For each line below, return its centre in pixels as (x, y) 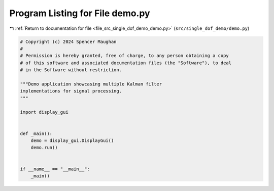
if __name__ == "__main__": (55, 169)
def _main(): (36, 133)
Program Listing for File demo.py (80, 13)
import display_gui (44, 112)
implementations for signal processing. (71, 91)
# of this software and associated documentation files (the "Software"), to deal (126, 63)
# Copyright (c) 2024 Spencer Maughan (68, 41)
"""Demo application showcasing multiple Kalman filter (91, 84)
